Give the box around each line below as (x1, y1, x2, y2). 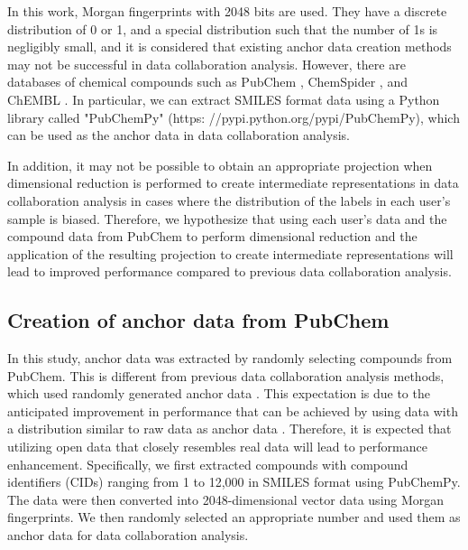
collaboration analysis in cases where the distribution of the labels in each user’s (7, 191, 451, 210)
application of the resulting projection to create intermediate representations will (7, 244, 454, 263)
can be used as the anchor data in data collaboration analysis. (7, 126, 350, 144)
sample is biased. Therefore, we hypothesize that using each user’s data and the (7, 209, 447, 228)
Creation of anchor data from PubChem (7, 306, 390, 334)
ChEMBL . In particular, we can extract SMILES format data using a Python (7, 89, 440, 108)
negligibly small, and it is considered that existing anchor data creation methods (7, 37, 452, 56)
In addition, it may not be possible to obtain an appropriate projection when (7, 155, 433, 174)
